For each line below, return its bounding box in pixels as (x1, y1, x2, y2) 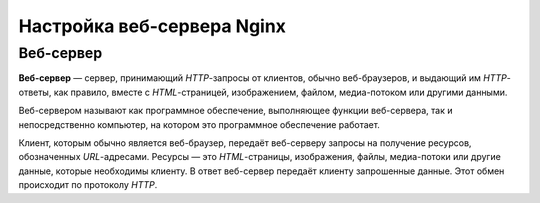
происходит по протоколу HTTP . (18, 179, 158, 191)
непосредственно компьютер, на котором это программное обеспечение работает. (18, 118, 380, 130)
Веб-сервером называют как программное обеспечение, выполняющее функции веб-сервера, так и (18, 105, 454, 117)
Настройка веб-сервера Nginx (18, 15, 287, 37)
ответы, (18, 86, 52, 98)
